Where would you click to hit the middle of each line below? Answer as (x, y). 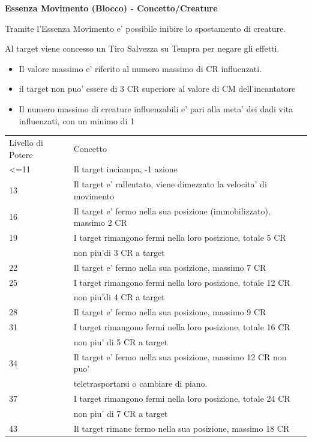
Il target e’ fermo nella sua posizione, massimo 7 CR (170, 267)
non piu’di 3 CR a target (119, 252)
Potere (21, 154)
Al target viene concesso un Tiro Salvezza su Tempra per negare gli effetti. (142, 48)
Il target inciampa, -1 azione (125, 169)
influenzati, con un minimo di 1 (76, 120)
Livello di (26, 142)
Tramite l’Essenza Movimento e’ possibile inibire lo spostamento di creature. (145, 28)
